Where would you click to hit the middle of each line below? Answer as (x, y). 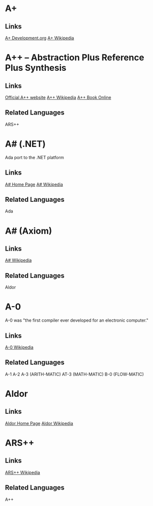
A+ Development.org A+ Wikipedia (40, 38)
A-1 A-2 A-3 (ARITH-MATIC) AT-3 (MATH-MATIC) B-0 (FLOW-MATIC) (75, 374)
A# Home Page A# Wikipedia (34, 184)
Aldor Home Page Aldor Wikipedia (39, 423)
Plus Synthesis (36, 68)
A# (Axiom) (29, 231)
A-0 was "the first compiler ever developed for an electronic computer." (77, 320)
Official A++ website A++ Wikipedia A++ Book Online (58, 97)
